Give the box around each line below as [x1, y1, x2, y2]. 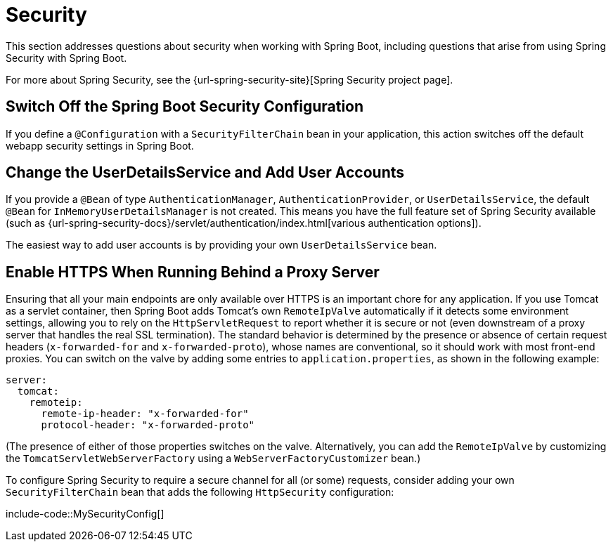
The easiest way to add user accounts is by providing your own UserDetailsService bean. [6, 239, 437, 251]
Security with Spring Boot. [6, 51, 127, 64]
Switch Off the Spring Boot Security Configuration [6, 98, 364, 116]
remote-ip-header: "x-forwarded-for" [41, 408, 249, 420]
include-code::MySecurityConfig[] [6, 508, 164, 520]
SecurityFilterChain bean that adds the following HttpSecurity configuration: [6, 486, 394, 499]
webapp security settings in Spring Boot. [6, 139, 194, 152]
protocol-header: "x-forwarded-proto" [41, 419, 255, 431]
